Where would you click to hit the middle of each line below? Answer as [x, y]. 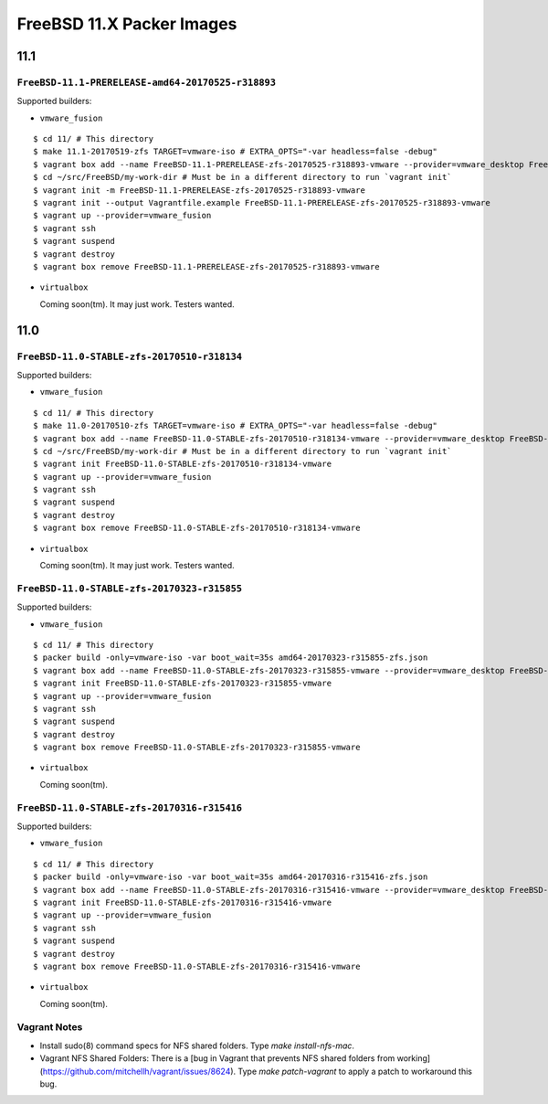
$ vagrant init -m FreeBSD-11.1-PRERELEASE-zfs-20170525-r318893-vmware [199, 190]
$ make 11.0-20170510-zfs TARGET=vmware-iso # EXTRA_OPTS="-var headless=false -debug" [236, 426]
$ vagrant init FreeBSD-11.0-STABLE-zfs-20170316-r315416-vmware [183, 902]
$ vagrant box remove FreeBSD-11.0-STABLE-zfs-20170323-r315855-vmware [197, 748]
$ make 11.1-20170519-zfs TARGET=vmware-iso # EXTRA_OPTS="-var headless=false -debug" [236, 152]
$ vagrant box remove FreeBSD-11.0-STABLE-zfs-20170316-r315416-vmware [197, 966]
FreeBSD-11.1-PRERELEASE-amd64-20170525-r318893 [147, 82]
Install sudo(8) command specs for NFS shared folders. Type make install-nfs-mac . [197, 1046]
